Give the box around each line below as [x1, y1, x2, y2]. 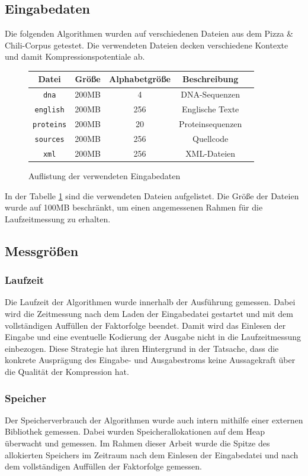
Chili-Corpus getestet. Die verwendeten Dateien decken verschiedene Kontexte [5, 38, 288, 51]
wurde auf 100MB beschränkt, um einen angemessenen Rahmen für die [5, 201, 263, 213]
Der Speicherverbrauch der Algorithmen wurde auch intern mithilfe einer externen [5, 413, 303, 426]
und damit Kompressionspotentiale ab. [5, 50, 145, 63]
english [34, 106, 65, 115]
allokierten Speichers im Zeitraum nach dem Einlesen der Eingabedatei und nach [5, 448, 299, 461]
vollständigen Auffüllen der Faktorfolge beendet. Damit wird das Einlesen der [5, 319, 286, 331]
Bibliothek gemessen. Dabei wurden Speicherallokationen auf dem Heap [5, 425, 265, 438]
